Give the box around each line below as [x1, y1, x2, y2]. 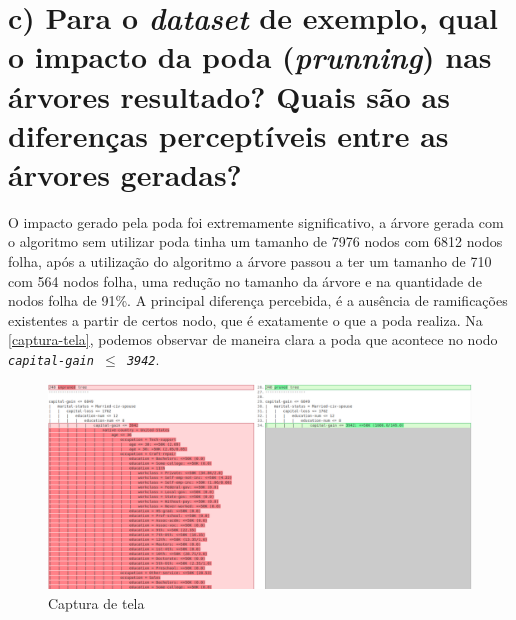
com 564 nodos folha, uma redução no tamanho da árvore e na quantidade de [8, 270, 482, 291]
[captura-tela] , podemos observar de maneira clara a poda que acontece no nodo [8, 329, 498, 350]
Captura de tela [48, 592, 145, 613]
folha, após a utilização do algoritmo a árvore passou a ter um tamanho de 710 [8, 251, 492, 272]
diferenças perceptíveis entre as [8, 114, 449, 155]
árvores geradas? [8, 153, 242, 194]
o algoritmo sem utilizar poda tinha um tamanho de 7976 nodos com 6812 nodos [8, 231, 503, 252]
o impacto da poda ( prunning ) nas [8, 36, 492, 78]
